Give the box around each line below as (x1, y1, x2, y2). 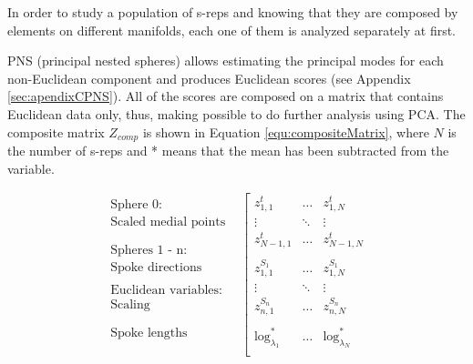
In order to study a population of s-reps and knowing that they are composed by (7, 3, 458, 21)
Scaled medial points (110, 215, 226, 228)
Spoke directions (110, 260, 202, 274)
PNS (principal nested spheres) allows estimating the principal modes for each (7, 51, 444, 70)
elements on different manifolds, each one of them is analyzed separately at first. (7, 20, 457, 39)
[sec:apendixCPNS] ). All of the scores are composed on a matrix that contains (7, 86, 444, 106)
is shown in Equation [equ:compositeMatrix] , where (142, 122, 429, 141)
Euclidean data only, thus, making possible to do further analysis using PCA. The (7, 104, 466, 123)
